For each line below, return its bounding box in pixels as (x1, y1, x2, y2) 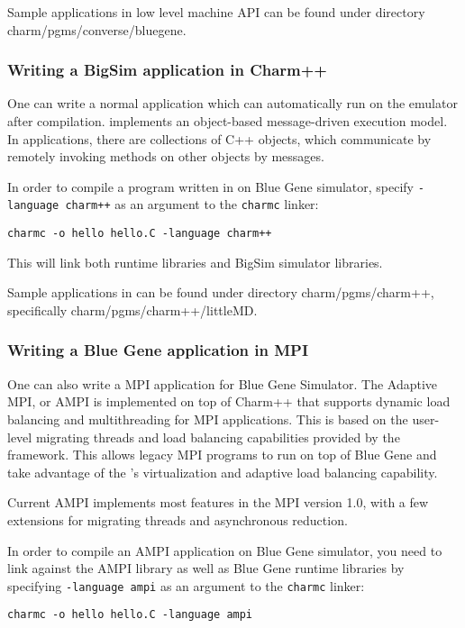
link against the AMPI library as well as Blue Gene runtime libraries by (7, 559, 405, 578)
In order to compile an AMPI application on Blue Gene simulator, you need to (7, 541, 442, 560)
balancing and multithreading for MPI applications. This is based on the (7, 409, 408, 428)
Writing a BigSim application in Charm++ (7, 59, 327, 81)
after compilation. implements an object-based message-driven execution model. (7, 112, 448, 130)
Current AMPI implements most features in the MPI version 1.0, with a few (7, 493, 429, 512)
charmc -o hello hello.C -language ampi (7, 608, 253, 622)
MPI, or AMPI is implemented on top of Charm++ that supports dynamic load (7, 392, 451, 411)
